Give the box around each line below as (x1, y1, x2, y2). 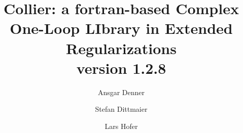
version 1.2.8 (76, 57, 166, 78)
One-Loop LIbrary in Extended (10, 18, 233, 38)
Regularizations (66, 37, 177, 58)
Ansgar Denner (97, 86, 145, 97)
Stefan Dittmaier (95, 104, 148, 114)
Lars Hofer (105, 120, 138, 131)
